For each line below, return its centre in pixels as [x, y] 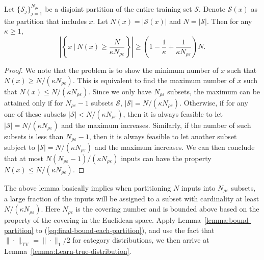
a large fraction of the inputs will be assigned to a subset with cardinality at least [132, 199]
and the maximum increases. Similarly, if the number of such [156, 125]
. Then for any [230, 21]
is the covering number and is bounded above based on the [167, 209]
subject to [20, 147]
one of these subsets [35, 113]
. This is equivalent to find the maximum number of [154, 80]
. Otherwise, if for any [214, 102]
